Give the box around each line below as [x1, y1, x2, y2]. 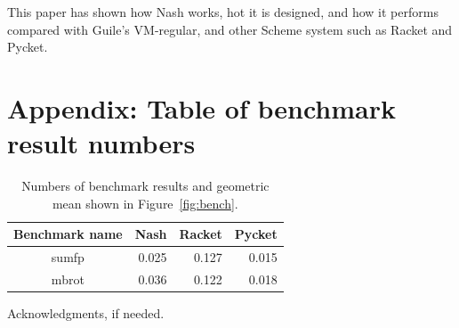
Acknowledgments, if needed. [7, 304, 165, 323]
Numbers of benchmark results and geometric [21, 176, 270, 195]
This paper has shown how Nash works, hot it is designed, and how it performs [7, 3, 439, 20]
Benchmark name [13, 225, 123, 243]
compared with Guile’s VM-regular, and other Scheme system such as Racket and [7, 20, 453, 38]
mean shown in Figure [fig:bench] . [52, 193, 238, 212]
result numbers [7, 125, 196, 161]
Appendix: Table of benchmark [7, 89, 396, 126]
